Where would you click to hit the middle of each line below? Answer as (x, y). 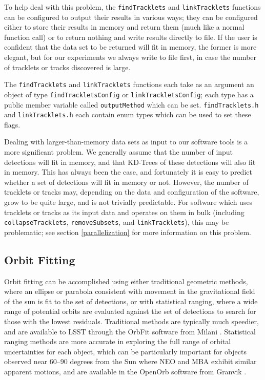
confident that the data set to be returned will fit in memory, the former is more (130, 47)
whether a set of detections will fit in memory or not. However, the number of (126, 182)
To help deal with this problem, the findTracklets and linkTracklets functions (132, 7)
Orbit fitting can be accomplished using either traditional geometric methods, (126, 281)
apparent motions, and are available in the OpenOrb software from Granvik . (125, 371)
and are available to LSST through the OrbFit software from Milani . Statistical (130, 331)
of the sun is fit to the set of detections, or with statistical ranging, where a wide (131, 301)
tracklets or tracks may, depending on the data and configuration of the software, (132, 192)
